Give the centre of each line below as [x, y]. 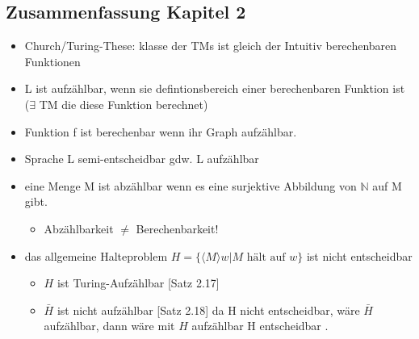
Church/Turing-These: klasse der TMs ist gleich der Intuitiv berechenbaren [211, 46]
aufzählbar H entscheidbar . [260, 326]
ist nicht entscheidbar [359, 255]
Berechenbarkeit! [177, 228]
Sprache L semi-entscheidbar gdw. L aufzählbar [142, 159]
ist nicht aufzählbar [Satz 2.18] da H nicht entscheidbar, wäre [208, 310]
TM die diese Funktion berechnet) [124, 104]
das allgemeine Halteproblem [96, 255]
